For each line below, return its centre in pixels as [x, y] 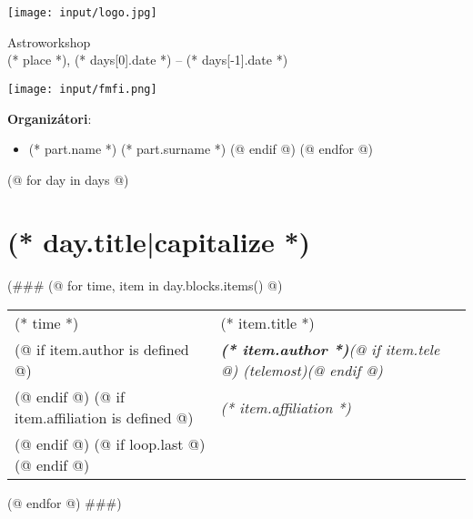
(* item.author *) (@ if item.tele [330, 349]
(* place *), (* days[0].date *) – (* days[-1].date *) [148, 60]
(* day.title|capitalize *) [159, 242]
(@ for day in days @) [68, 179]
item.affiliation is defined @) [104, 417]
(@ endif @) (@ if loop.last [99, 444]
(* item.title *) [267, 323]
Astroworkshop [49, 41]
